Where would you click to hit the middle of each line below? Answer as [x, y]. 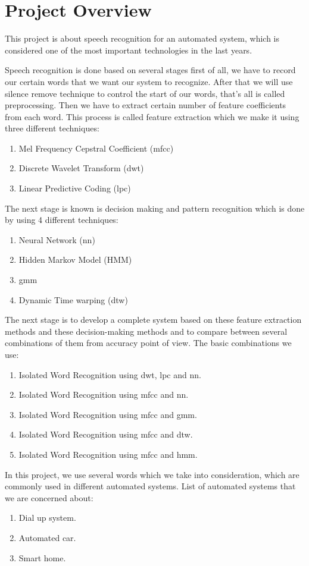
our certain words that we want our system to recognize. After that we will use [149, 81]
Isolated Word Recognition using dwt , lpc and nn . [110, 374]
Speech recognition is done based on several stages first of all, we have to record [150, 70]
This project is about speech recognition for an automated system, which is [142, 38]
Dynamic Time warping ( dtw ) [73, 299]
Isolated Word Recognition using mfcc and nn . [104, 394]
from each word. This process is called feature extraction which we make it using [152, 116]
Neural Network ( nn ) [57, 239]
